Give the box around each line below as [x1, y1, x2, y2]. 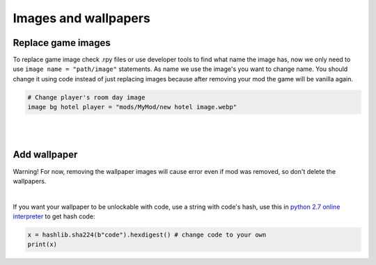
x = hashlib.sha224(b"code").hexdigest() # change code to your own [27, 231, 267, 239]
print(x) [27, 241, 58, 248]
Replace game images [13, 37, 111, 49]
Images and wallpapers [13, 10, 151, 26]
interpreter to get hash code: [13, 212, 95, 220]
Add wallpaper [13, 149, 78, 161]
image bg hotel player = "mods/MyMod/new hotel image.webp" [27, 103, 237, 111]
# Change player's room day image [27, 93, 146, 101]
